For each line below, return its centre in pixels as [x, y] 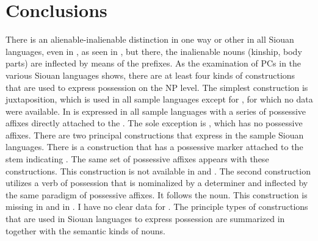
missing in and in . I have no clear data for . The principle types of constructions [157, 207]
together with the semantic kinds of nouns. [85, 230]
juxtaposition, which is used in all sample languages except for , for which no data [159, 99]
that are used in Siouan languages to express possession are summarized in [145, 219]
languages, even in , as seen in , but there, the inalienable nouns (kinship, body [154, 51]
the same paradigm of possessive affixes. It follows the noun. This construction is [157, 194]
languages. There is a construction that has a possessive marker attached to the [154, 147]
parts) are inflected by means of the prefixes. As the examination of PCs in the [154, 63]
